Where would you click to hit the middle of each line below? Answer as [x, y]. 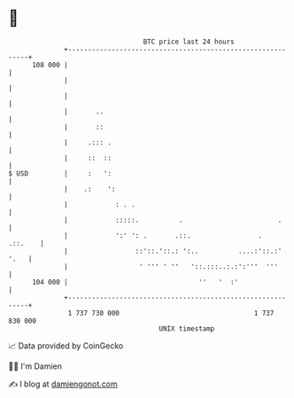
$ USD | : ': [60, 173]
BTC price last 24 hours [189, 42]
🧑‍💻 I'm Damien [35, 366]
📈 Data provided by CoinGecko [66, 346]
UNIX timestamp [187, 328]
